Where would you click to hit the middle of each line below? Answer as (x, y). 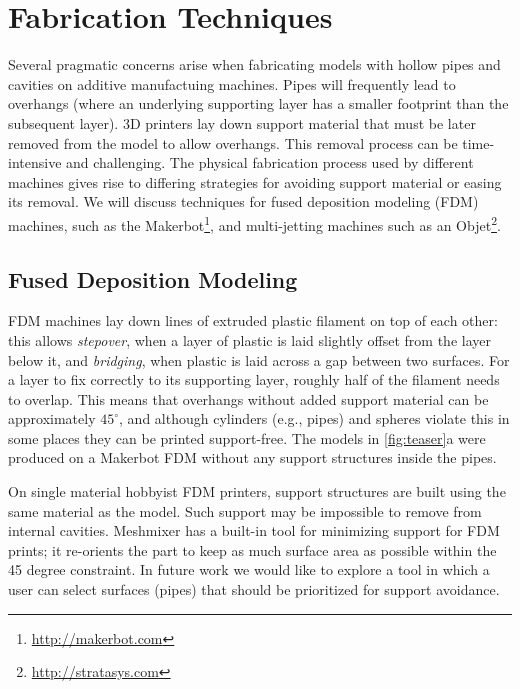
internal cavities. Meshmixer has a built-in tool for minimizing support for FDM (254, 530)
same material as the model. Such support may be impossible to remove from (245, 510)
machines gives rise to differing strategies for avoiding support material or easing (255, 181)
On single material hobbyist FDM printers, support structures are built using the (257, 491)
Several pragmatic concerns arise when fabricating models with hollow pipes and (254, 64)
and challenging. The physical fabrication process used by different (270, 162)
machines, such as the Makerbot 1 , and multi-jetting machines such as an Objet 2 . (254, 223)
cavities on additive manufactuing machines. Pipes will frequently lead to (232, 83)
